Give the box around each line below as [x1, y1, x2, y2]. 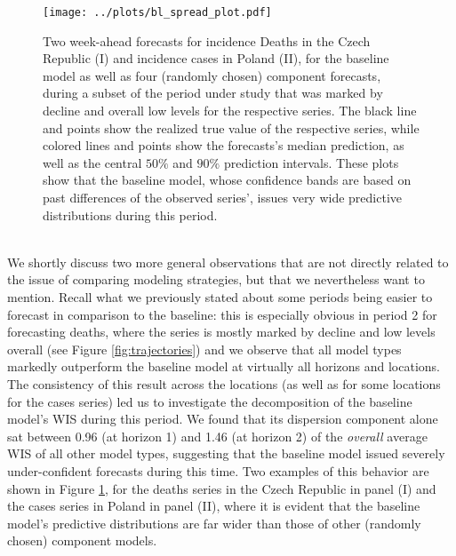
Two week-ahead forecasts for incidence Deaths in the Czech [43, 31, 371, 50]
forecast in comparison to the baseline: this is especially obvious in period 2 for [7, 305, 437, 323]
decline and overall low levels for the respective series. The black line [43, 101, 417, 120]
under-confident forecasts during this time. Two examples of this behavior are [7, 461, 429, 480]
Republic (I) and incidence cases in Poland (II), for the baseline [43, 49, 389, 68]
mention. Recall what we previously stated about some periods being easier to [7, 287, 433, 306]
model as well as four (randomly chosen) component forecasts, [43, 66, 381, 84]
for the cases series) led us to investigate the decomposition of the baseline [7, 392, 412, 410]
